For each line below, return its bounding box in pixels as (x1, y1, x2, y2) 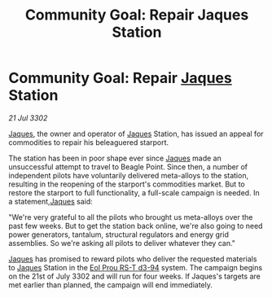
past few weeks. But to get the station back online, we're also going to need (8, 221, 263, 230)
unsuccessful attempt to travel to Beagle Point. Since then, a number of (8, 161, 248, 172)
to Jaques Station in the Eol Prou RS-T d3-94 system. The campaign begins (8, 262, 263, 272)
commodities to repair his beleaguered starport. (8, 137, 169, 147)
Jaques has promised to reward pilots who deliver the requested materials (8, 254, 257, 264)
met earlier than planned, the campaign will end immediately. (8, 279, 213, 290)
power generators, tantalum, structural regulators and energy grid (8, 230, 230, 239)
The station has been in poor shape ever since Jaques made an (8, 153, 222, 163)
